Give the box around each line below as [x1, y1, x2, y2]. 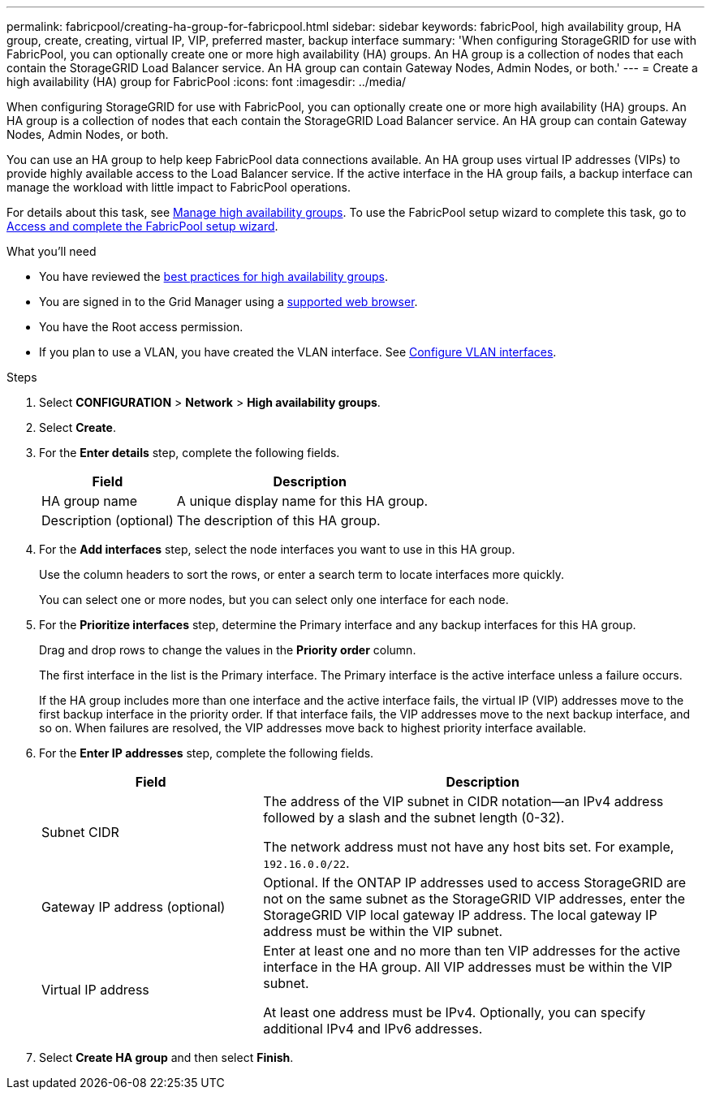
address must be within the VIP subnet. [263, 923, 503, 939]
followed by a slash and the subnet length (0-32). [263, 809, 565, 826]
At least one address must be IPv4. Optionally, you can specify [263, 1004, 646, 1020]
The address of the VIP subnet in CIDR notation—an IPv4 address [263, 793, 664, 809]
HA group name [41, 493, 138, 509]
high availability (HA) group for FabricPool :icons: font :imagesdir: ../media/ [6, 75, 407, 88]
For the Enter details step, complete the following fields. [39, 446, 340, 460]
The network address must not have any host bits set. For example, [263, 839, 674, 855]
